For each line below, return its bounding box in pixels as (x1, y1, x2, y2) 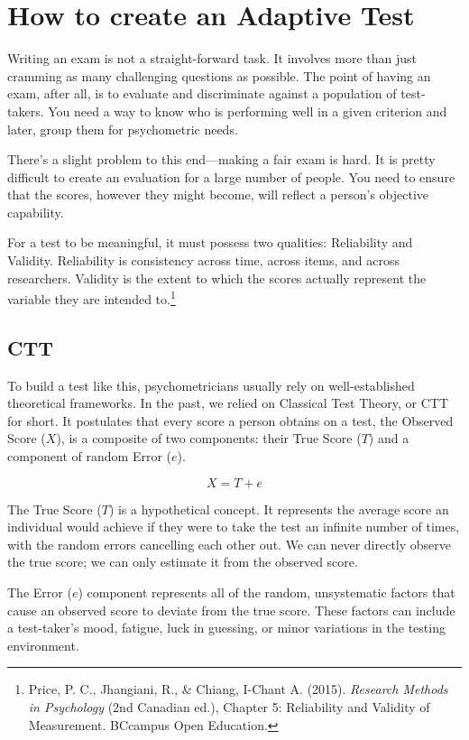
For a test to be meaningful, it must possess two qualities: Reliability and (7, 233, 413, 252)
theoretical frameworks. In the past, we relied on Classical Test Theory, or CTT (7, 393, 449, 412)
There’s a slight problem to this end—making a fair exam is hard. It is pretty (7, 150, 436, 169)
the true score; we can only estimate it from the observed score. (7, 552, 358, 571)
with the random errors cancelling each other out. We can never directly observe (7, 534, 451, 553)
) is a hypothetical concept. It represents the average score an (108, 499, 449, 518)
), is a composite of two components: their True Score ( (56, 429, 362, 448)
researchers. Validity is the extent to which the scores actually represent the (7, 268, 427, 287)
